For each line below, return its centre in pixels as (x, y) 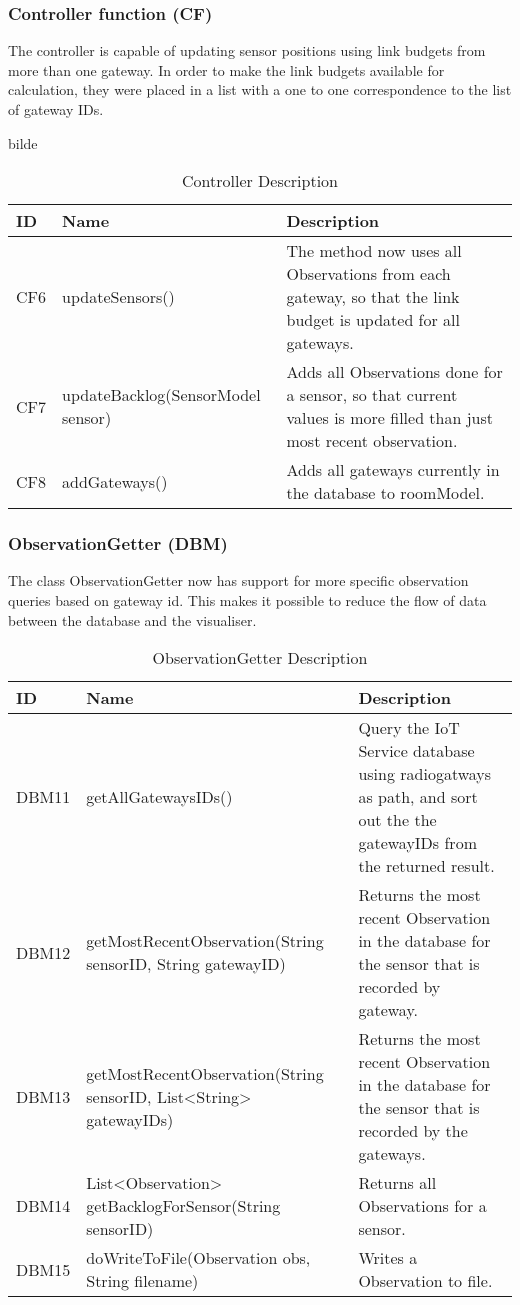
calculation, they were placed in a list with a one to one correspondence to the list (260, 89)
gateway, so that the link (373, 297)
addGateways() (115, 481)
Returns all (397, 1183)
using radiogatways (425, 774)
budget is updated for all (373, 320)
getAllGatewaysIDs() (159, 797)
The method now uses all (374, 251)
